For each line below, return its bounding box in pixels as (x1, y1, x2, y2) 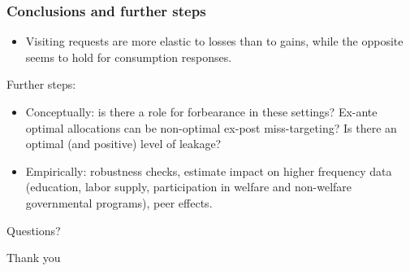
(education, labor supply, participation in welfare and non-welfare (25, 178, 352, 195)
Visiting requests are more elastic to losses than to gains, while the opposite (25, 33, 404, 50)
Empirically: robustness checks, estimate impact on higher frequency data (25, 162, 392, 179)
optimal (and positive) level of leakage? (25, 135, 222, 152)
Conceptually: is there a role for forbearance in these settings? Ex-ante (25, 103, 378, 120)
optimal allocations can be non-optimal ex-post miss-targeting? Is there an (25, 119, 397, 136)
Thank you (6, 249, 61, 266)
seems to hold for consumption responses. (25, 48, 232, 65)
